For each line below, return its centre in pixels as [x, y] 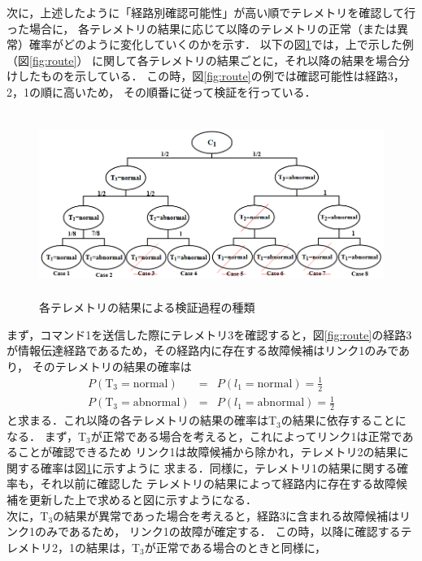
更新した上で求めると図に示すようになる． [143, 500]
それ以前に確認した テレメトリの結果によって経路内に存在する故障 [218, 483]
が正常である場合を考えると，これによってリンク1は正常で [246, 436]
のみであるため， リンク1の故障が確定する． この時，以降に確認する [218, 531]
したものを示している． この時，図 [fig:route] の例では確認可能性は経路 [202, 76]
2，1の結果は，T [96, 547]
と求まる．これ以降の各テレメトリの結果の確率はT [142, 420]
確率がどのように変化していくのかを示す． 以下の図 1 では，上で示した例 [221, 44]
